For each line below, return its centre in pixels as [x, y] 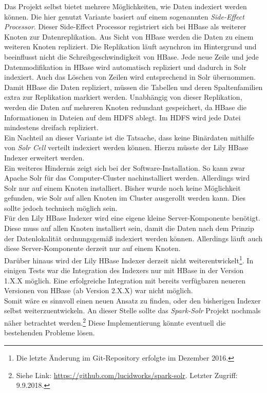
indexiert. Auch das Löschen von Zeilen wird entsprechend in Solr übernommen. [130, 77]
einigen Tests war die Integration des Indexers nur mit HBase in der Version [124, 270]
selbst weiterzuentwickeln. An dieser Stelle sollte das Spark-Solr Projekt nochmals [132, 310]
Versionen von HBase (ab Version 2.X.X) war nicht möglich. [99, 290]
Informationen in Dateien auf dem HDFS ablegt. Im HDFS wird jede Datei [122, 117]
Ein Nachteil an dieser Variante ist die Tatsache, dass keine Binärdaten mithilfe [129, 137]
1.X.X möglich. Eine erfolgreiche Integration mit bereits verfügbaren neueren [125, 280]
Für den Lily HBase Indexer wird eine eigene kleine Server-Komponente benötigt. [132, 218]
